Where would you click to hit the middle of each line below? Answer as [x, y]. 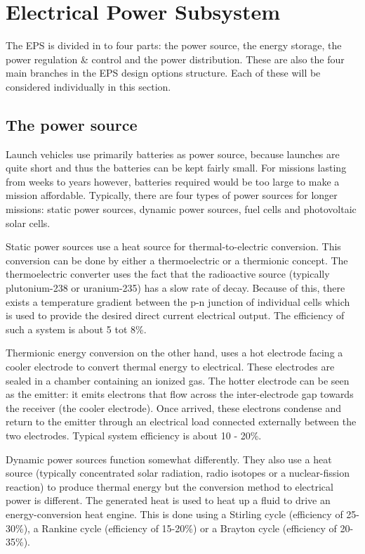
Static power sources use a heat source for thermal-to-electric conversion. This [173, 246]
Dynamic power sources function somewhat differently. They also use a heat [169, 459]
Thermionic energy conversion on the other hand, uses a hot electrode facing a [174, 353]
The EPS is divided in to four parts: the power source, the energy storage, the [174, 45]
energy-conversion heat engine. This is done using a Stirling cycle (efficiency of [174, 514]
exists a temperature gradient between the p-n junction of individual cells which [178, 301]
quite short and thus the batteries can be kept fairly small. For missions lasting [176, 168]
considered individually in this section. [88, 86]
